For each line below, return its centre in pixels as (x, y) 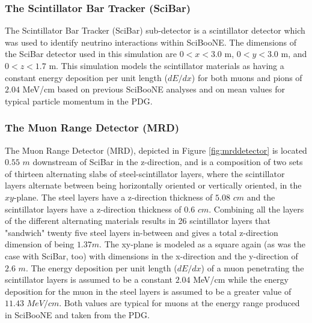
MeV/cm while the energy (241, 279)
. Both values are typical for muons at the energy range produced (179, 303)
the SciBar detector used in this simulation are (91, 54)
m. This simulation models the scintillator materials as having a (167, 65)
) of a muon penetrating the (252, 267)
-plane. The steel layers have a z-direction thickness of (113, 197)
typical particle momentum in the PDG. (79, 101)
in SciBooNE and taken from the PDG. (77, 314)
